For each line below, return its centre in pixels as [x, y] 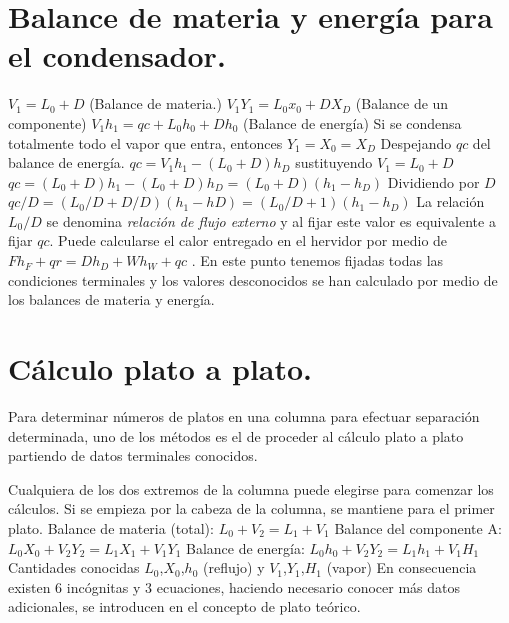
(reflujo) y [234, 567]
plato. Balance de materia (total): [111, 527]
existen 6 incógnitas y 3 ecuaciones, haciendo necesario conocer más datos [234, 586]
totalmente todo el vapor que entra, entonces [145, 142]
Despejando [416, 142]
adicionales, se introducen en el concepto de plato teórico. [184, 606]
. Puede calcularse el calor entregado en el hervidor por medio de [248, 240]
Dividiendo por [433, 181]
